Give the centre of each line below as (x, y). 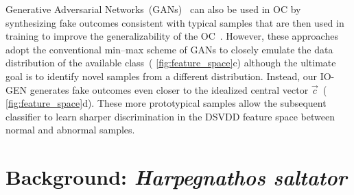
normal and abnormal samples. (70, 130)
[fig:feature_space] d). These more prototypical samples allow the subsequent (166, 103)
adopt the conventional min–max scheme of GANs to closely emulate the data (169, 49)
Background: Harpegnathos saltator (176, 177)
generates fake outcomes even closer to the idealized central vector (169, 89)
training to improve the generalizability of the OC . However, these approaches (172, 36)
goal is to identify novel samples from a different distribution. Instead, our (162, 76)
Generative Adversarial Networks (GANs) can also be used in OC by (153, 9)
